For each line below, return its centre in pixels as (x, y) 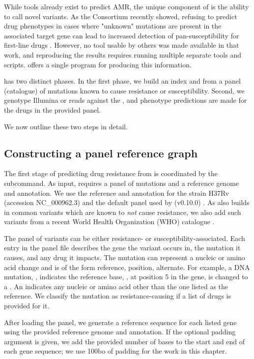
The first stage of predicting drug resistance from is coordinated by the (111, 173)
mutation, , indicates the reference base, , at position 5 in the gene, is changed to (126, 277)
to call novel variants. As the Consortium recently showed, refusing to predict (121, 16)
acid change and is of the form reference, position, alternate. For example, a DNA (127, 267)
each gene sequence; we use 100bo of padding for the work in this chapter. (115, 351)
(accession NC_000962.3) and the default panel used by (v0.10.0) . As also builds (127, 202)
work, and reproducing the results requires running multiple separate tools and (123, 54)
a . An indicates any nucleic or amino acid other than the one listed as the (116, 286)
